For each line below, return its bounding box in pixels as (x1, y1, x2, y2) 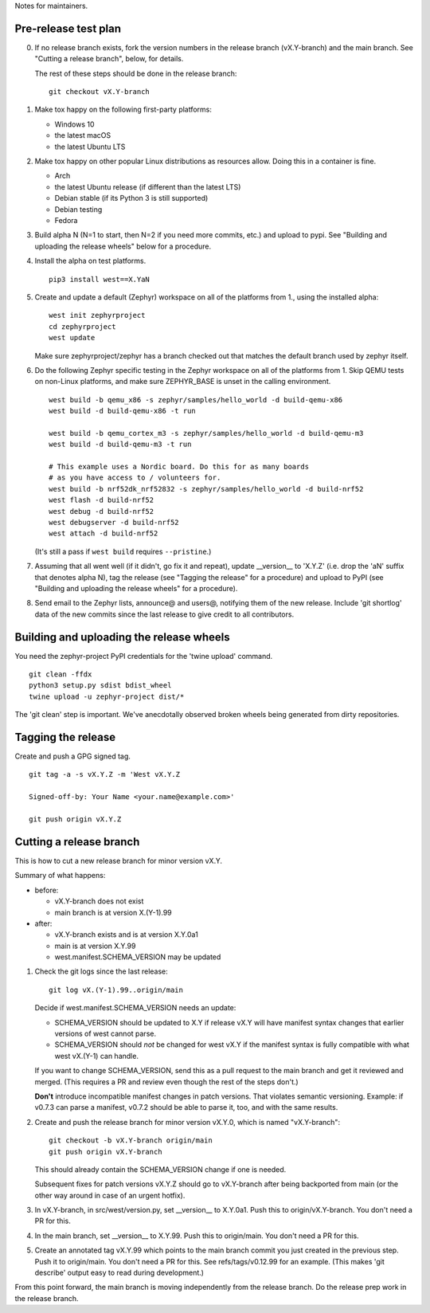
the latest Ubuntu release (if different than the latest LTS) (54, 182, 241, 191)
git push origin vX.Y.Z (29, 815, 122, 824)
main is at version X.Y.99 (54, 941, 136, 950)
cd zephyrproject (49, 322, 116, 331)
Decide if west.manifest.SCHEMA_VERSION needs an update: (34, 1003, 236, 1013)
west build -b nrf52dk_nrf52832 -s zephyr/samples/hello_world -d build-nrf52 (49, 484, 364, 493)
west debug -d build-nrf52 (49, 507, 154, 515)
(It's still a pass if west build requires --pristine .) (34, 547, 212, 556)
